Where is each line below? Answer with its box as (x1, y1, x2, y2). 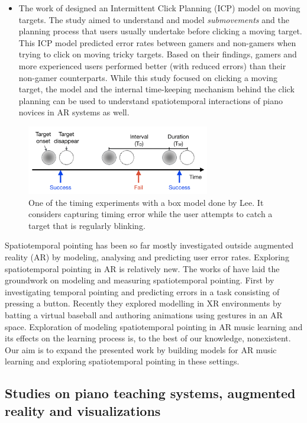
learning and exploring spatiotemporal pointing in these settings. (5, 355, 240, 367)
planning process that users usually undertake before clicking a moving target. (18, 25, 302, 37)
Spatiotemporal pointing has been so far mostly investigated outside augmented (5, 239, 294, 251)
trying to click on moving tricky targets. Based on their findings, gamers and (18, 48, 297, 60)
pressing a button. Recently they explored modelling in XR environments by (5, 297, 282, 309)
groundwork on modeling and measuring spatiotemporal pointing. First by (5, 274, 274, 286)
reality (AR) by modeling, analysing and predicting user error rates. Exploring (5, 250, 289, 263)
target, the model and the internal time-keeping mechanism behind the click (18, 83, 295, 95)
